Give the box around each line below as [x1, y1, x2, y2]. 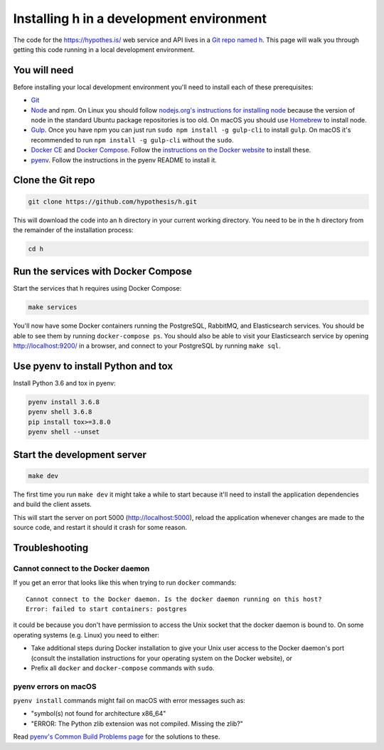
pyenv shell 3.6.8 [28, 408, 92, 416]
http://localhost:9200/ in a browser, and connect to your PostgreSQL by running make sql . [13, 342, 281, 350]
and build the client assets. [13, 500, 92, 509]
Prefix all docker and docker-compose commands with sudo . [31, 663, 215, 672]
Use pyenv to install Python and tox [13, 360, 174, 372]
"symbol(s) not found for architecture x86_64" [31, 709, 166, 718]
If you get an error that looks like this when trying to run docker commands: [13, 578, 237, 587]
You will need [13, 64, 74, 76]
